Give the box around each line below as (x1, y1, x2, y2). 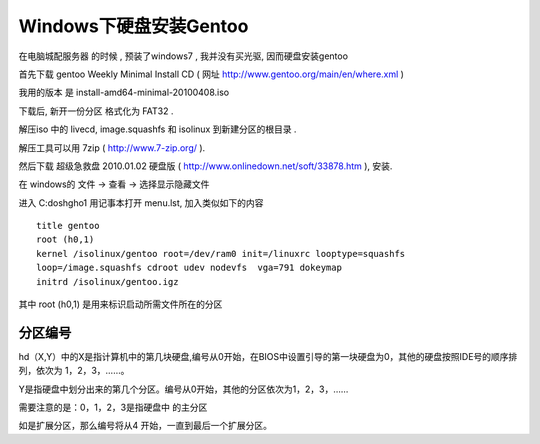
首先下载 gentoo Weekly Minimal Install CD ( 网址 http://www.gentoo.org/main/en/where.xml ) (18, 68, 405, 80)
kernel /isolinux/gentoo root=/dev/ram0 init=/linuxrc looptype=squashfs (36, 248, 406, 259)
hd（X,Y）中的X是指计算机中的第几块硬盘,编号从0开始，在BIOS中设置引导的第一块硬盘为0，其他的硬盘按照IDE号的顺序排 (18, 350, 518, 362)
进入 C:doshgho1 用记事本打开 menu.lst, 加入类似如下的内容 (18, 196, 264, 209)
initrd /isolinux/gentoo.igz (36, 276, 179, 287)
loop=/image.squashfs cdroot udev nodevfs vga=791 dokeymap (36, 262, 342, 274)
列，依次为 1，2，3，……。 (18, 365, 130, 377)
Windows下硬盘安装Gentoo (18, 15, 249, 37)
